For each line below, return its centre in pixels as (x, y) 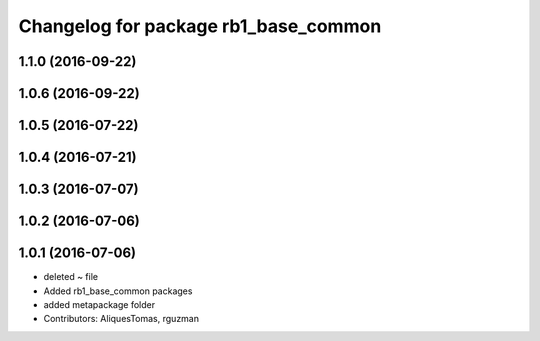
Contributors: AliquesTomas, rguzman (121, 319)
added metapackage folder (99, 304)
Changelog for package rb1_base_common (200, 26)
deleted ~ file (71, 277)
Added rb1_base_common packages (118, 291)
